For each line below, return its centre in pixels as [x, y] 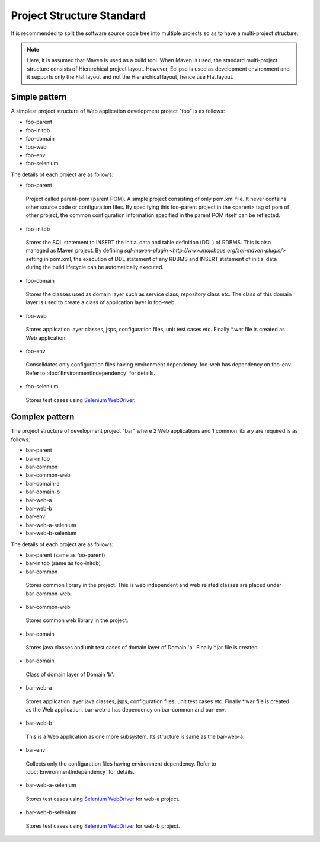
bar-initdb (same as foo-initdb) [63, 563]
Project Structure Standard [79, 15]
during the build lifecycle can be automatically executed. [95, 267]
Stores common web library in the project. [77, 620]
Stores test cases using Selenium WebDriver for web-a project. [103, 799]
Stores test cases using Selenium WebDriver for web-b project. [103, 826]
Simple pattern [39, 97]
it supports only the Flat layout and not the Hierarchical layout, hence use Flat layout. [130, 77]
